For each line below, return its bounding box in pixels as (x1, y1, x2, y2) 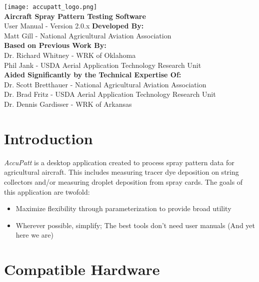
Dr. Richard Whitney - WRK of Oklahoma (4, 50, 136, 60)
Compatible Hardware (4, 259, 160, 280)
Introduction (4, 128, 93, 148)
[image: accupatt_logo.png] (4, 3, 97, 10)
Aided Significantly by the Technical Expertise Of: (4, 69, 181, 80)
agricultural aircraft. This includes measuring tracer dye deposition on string (4, 167, 239, 177)
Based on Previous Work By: (4, 40, 106, 50)
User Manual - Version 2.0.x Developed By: (4, 20, 144, 31)
